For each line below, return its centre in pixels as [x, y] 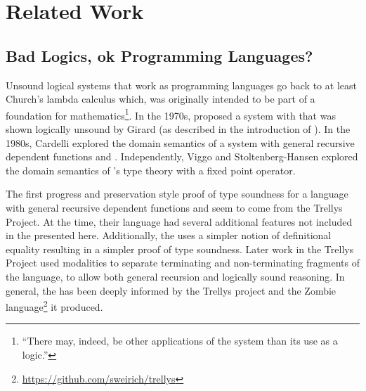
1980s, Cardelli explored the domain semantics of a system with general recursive [180, 142]
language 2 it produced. [54, 306]
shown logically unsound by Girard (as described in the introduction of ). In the [178, 129]
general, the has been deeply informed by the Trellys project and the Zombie [171, 290]
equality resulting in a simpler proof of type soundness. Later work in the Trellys [180, 249]
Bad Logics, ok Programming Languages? [159, 55]
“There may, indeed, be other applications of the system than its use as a [180, 341]
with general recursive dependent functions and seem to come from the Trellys [174, 207]
